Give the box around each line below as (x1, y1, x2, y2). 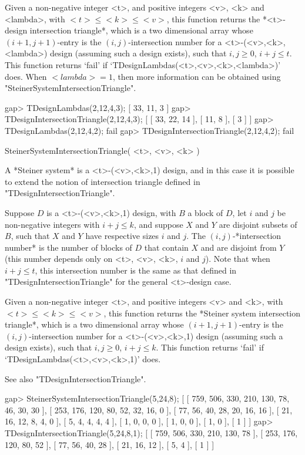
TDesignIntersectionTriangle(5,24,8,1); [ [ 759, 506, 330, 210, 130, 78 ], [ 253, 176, (5, 427, 298, 439)
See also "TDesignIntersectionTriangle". (5, 372, 146, 385)
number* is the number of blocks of (5, 241, 132, 253)
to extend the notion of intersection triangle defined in (5, 175, 200, 187)
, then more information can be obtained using (112, 70, 281, 82)
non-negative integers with (5, 218, 100, 230)
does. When (5, 70, 47, 82)
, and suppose (133, 218, 183, 230)
